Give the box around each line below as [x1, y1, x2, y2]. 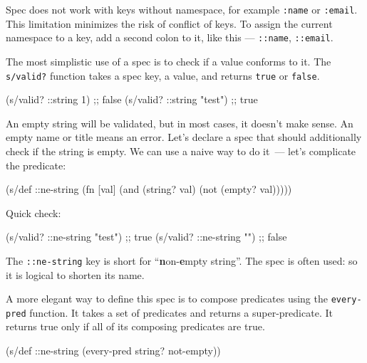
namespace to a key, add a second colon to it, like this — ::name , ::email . [6, 30, 334, 45]
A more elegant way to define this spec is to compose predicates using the [6, 291, 328, 306]
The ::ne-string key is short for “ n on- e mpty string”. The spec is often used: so [6, 253, 358, 268]
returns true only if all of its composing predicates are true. [6, 319, 265, 334]
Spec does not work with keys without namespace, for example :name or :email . [6, 2, 358, 16]
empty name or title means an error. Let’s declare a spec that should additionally [6, 130, 362, 144]
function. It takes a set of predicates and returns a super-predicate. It [29, 305, 333, 320]
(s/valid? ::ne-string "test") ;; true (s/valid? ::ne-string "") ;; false [6, 229, 287, 244]
